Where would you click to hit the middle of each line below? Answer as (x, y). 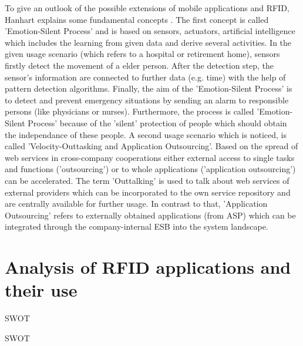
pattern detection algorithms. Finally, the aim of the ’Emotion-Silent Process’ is (149, 88)
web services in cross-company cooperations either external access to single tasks (150, 157)
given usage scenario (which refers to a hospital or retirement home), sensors (142, 54)
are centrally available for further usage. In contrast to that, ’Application (136, 204)
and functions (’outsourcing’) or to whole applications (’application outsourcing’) (150, 169)
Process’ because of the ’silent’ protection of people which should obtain (157, 122)
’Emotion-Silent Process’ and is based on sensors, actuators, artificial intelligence (150, 31)
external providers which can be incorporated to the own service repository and (148, 192)
